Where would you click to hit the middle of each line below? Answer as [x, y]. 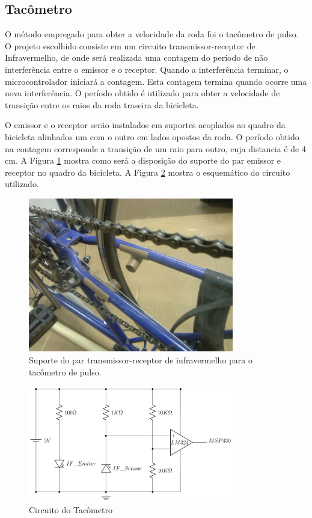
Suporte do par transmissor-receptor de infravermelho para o [141, 359]
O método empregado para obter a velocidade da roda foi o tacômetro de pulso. [152, 34]
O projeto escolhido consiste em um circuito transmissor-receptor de [130, 45]
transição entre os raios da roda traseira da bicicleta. [102, 104]
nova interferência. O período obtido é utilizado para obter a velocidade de [142, 93]
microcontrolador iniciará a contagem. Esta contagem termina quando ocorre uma [156, 81]
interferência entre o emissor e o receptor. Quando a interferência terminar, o [147, 69]
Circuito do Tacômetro [71, 510]
